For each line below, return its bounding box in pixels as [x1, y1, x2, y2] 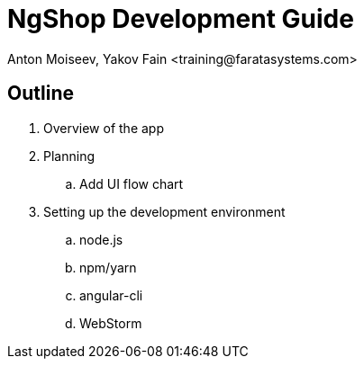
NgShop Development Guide [7, 4, 354, 34]
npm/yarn [79, 259, 137, 275]
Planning [43, 147, 95, 164]
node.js [79, 231, 123, 247]
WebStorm [79, 315, 142, 331]
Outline [7, 82, 74, 105]
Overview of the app [43, 120, 164, 136]
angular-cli [79, 287, 143, 303]
